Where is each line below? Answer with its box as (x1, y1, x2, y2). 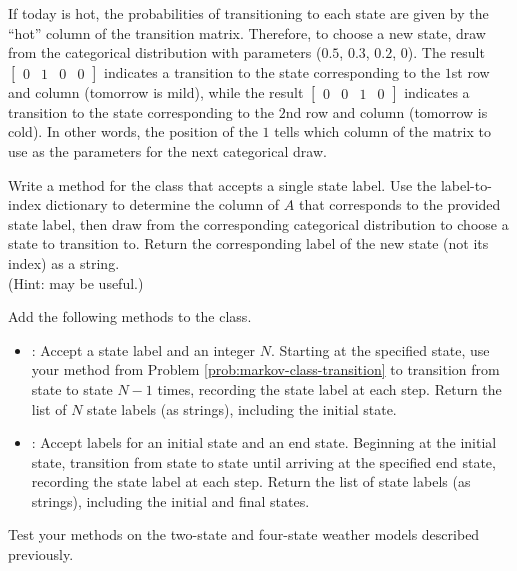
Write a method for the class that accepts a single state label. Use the (8, 174, 437, 195)
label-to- (440, 174, 492, 195)
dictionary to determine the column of (45, 194, 280, 215)
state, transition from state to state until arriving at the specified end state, (31, 451, 496, 472)
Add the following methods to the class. (8, 306, 252, 327)
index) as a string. (8, 252, 120, 273)
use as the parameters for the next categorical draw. (8, 140, 327, 161)
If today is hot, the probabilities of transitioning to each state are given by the (8, 3, 489, 23)
